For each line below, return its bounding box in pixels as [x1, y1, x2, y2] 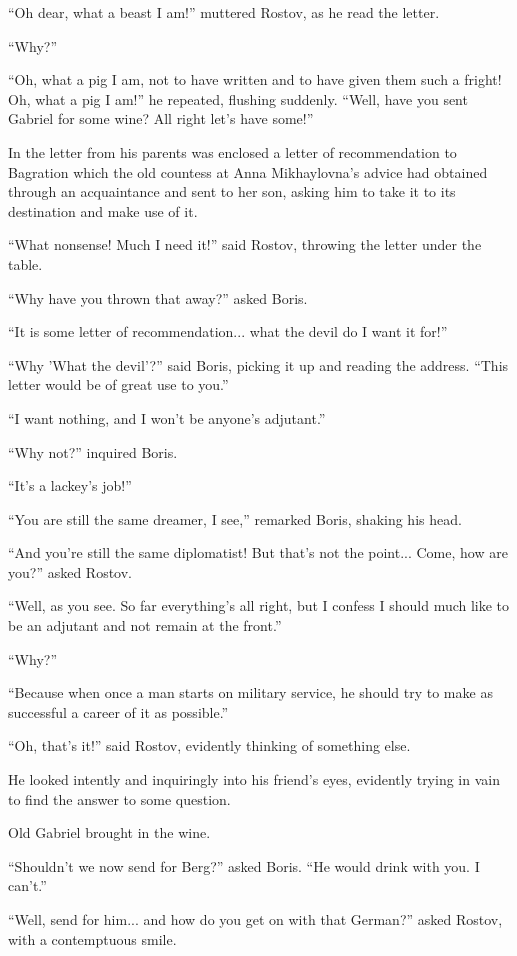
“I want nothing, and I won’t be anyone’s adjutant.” [8, 407, 326, 428]
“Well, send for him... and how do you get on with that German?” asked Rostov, [8, 909, 503, 929]
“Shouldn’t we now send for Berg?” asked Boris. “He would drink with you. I [8, 855, 480, 876]
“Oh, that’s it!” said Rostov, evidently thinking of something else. [8, 735, 411, 756]
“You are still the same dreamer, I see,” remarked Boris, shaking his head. [8, 508, 462, 529]
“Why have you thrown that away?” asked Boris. [8, 287, 308, 308]
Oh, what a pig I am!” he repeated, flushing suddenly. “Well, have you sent [8, 88, 468, 109]
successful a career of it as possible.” [8, 701, 229, 722]
